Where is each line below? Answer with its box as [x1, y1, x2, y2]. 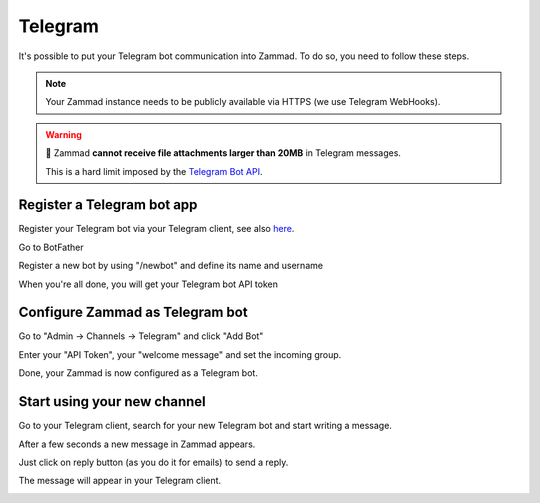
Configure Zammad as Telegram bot [18, 304, 249, 321]
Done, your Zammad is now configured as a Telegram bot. [18, 367, 259, 379]
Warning [45, 128, 82, 140]
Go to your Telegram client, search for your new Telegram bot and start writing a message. [18, 420, 392, 432]
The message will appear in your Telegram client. [18, 475, 222, 487]
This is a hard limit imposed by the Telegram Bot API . [45, 165, 263, 177]
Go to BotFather [18, 241, 84, 253]
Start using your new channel [18, 393, 207, 410]
